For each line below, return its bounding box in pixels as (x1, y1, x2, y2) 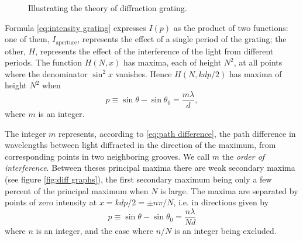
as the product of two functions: (173, 21, 288, 33)
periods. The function (5, 56, 82, 68)
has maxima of (229, 67, 282, 80)
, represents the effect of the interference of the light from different (35, 44, 274, 57)
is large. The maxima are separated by (160, 184, 298, 197)
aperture (56, 39, 77, 46)
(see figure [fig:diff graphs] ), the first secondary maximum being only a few (5, 173, 272, 185)
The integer (5, 127, 46, 139)
